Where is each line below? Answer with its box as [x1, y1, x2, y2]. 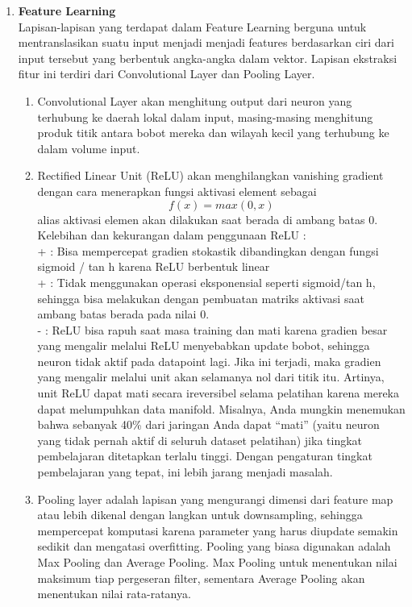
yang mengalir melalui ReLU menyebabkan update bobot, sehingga [37, 337, 370, 354]
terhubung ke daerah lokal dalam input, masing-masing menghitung [37, 108, 373, 125]
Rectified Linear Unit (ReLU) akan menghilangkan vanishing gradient [37, 167, 384, 184]
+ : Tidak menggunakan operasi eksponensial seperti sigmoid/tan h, [37, 273, 376, 290]
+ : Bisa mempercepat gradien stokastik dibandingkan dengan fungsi [37, 242, 379, 259]
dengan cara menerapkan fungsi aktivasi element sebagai [37, 182, 317, 199]
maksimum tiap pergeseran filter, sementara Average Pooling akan [37, 569, 365, 586]
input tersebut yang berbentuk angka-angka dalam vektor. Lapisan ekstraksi [18, 49, 397, 66]
